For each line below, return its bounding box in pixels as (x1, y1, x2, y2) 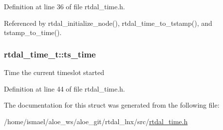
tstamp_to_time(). (4, 27, 62, 37)
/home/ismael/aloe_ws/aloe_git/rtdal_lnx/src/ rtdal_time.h (4, 116, 188, 126)
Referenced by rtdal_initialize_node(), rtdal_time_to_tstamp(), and (4, 18, 212, 28)
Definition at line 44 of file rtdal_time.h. (4, 83, 125, 93)
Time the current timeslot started (4, 67, 104, 77)
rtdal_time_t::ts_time (4, 48, 96, 60)
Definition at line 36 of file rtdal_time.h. (4, 1, 125, 11)
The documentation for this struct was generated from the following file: (4, 100, 220, 110)
